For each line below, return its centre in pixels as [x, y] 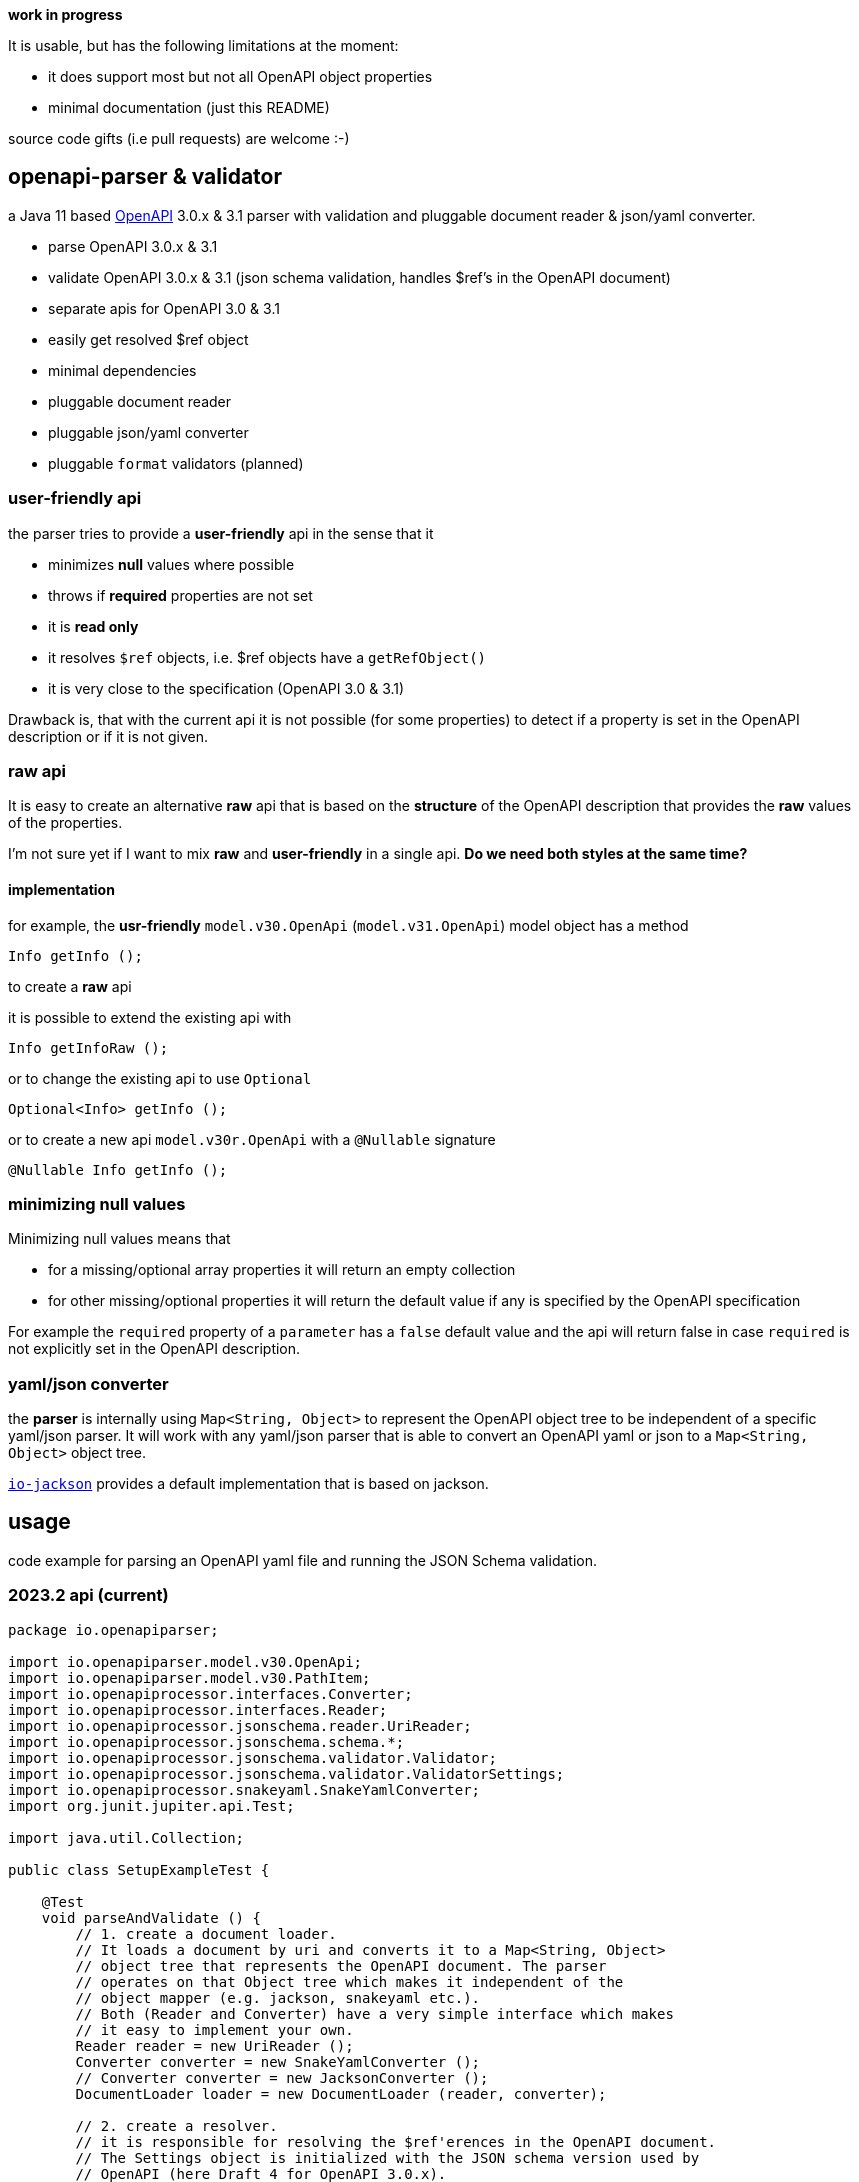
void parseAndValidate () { [151, 1917]
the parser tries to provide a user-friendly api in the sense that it [221, 533]
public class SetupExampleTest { [139, 1869]
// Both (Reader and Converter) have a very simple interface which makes [374, 2013]
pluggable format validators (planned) [176, 463]
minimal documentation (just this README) [189, 107]
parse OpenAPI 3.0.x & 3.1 [133, 246]
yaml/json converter [88, 1383]
